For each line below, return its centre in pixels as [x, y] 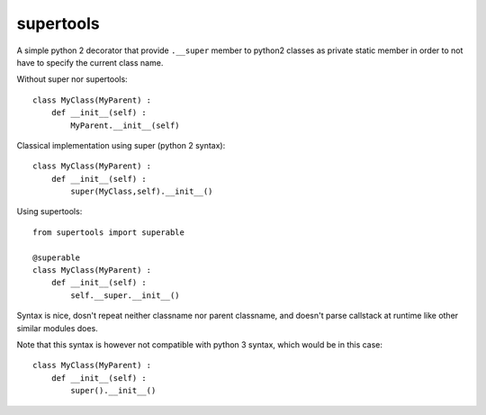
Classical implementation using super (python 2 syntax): [121, 145]
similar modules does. [57, 328]
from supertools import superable [108, 232]
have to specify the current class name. [90, 62]
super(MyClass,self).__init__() [142, 192]
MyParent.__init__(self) [125, 125]
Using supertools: [49, 212]
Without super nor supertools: [72, 79]
